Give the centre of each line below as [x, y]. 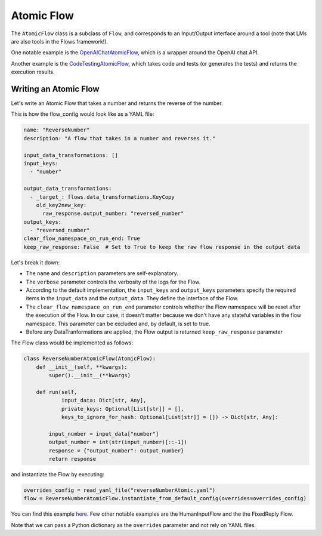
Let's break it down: [35, 262]
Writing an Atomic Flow [55, 89]
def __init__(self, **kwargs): [82, 367]
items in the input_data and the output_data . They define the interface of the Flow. [132, 298]
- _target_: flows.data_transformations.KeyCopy [103, 197]
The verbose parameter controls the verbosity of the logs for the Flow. [113, 282]
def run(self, [57, 392]
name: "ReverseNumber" [57, 130]
